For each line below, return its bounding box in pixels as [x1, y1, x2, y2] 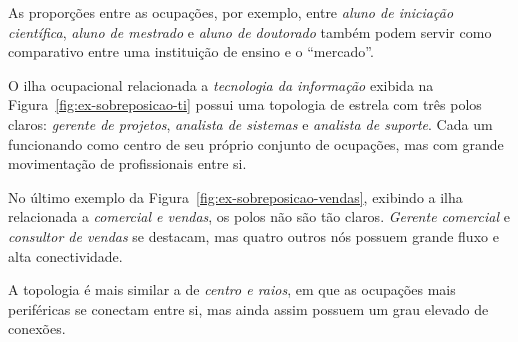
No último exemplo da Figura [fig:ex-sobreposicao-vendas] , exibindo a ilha [8, 186, 463, 207]
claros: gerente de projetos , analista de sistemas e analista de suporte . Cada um [8, 113, 493, 134]
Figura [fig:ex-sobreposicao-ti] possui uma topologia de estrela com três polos [8, 94, 482, 115]
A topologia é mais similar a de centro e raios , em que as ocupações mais [8, 279, 456, 300]
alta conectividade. [8, 245, 123, 266]
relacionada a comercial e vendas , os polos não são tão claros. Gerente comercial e [8, 206, 510, 227]
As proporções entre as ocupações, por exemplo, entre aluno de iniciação [8, 2, 454, 22]
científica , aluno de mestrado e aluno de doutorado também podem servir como [8, 21, 492, 42]
